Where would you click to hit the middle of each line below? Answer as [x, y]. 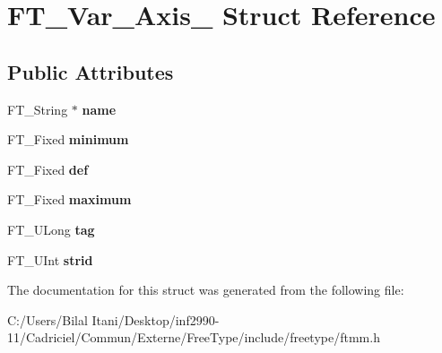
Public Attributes [91, 71]
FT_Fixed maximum [69, 199]
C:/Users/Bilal [48, 319]
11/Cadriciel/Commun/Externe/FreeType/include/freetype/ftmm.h [194, 337]
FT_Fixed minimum [68, 139]
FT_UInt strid [50, 259]
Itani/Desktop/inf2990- [156, 319]
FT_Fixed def [48, 169]
